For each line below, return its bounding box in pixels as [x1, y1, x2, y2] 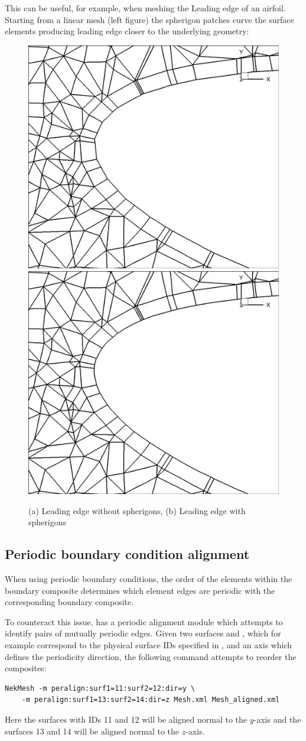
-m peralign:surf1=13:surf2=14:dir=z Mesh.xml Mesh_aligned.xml [21, 695, 280, 704]
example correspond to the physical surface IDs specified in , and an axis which [5, 639, 292, 651]
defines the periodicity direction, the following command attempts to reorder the [5, 650, 297, 662]
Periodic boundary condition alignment [5, 545, 250, 563]
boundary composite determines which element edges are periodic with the [5, 584, 275, 596]
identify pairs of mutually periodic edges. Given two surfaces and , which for [5, 627, 281, 639]
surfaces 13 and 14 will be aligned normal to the [5, 724, 180, 737]
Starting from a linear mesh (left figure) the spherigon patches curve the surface [5, 13, 294, 25]
